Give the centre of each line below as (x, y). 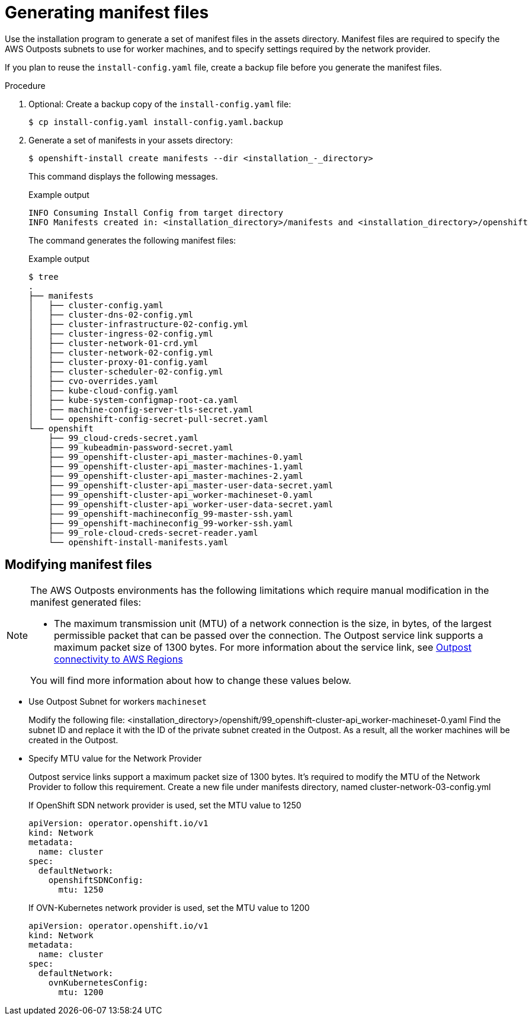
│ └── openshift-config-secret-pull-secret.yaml (148, 419)
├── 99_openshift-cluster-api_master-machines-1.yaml (176, 466)
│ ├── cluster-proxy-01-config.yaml (118, 362)
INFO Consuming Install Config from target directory (156, 212)
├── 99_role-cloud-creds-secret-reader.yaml (153, 533)
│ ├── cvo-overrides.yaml (94, 381)
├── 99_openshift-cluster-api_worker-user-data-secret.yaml (191, 504)
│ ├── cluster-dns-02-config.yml (111, 314)
